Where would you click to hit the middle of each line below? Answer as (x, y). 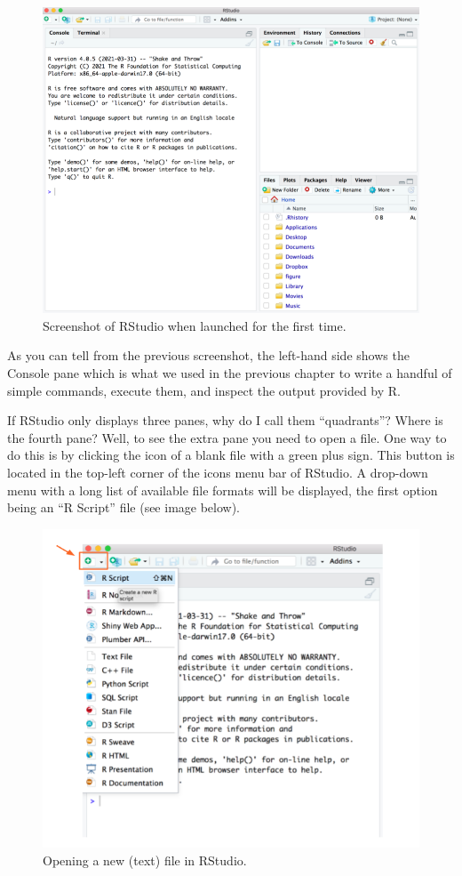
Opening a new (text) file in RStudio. (145, 860)
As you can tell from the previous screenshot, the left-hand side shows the (208, 355)
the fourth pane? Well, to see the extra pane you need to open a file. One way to (227, 437)
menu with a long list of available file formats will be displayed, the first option (223, 490)
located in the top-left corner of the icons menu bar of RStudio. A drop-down (218, 473)
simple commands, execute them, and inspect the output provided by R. (204, 390)
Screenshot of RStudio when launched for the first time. (195, 325)
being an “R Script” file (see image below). (124, 507)
